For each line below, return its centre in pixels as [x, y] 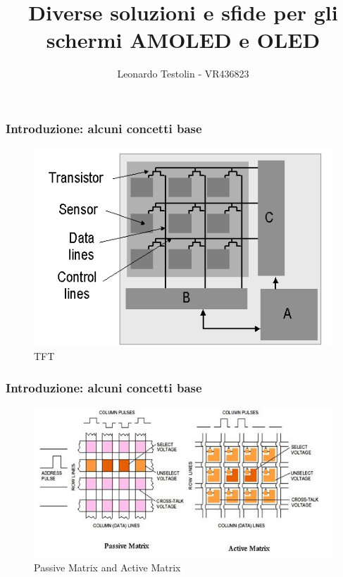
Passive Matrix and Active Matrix [107, 567]
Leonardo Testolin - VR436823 [183, 74]
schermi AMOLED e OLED [183, 40]
